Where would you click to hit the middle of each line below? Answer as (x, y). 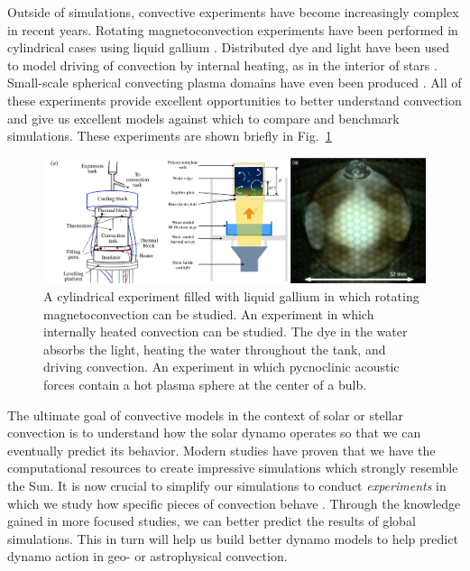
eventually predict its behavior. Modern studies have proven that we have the (221, 450)
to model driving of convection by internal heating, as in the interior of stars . (222, 64)
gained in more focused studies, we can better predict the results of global (212, 521)
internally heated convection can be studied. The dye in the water (226, 332)
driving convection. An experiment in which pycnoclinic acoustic (221, 367)
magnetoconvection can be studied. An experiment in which (209, 313)
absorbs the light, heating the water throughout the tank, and (215, 349)
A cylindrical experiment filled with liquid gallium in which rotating (231, 296)
